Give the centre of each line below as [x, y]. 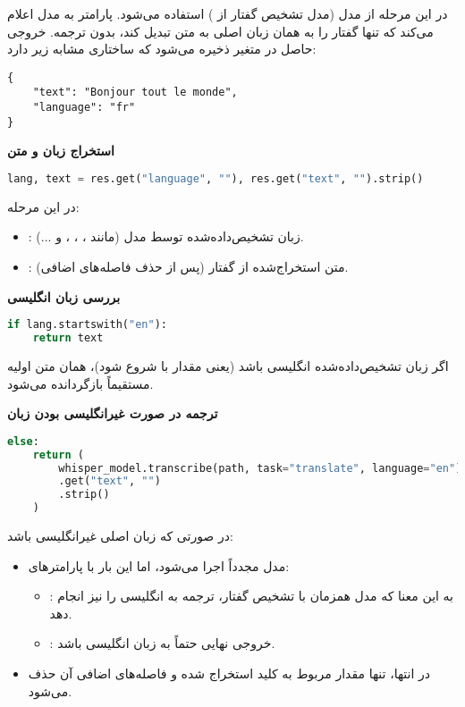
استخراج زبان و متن [61, 151]
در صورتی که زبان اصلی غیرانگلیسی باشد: [120, 536]
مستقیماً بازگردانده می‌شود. [80, 383]
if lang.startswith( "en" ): [87, 325]
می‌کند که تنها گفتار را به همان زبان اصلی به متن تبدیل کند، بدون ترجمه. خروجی [220, 31]
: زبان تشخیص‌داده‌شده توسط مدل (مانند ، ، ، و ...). [166, 236]
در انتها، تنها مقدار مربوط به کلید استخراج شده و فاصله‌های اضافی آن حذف [229, 673]
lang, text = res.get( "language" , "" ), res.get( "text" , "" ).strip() [216, 179]
